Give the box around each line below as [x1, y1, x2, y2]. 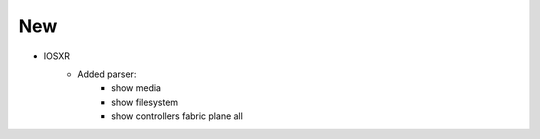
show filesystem [111, 96, 179, 108]
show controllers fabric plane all [111, 110, 244, 122]
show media [111, 82, 162, 94]
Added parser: [77, 68, 137, 80]
